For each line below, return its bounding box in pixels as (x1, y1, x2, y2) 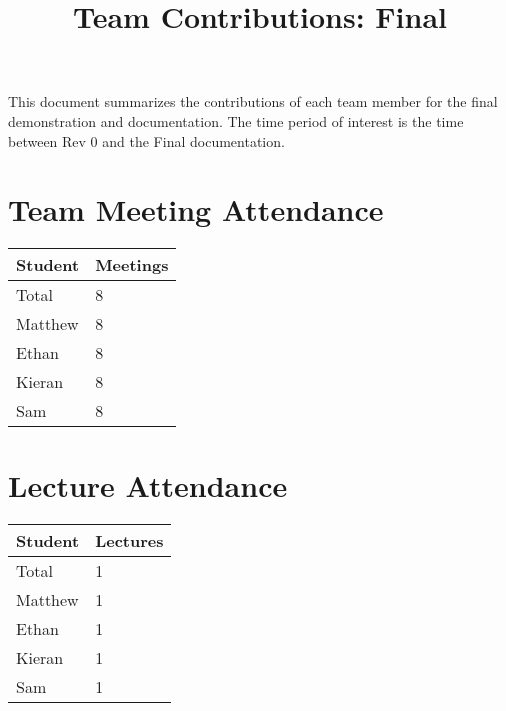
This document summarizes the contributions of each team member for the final (8, 91, 498, 112)
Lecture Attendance (8, 465, 288, 506)
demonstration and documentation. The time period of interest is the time (8, 110, 464, 131)
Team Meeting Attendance (8, 189, 384, 230)
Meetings (95, 253, 169, 277)
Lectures (95, 529, 164, 553)
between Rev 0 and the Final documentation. (8, 130, 285, 151)
